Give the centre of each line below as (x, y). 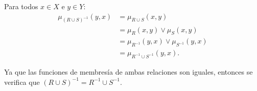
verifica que (22, 82)
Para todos (21, 6)
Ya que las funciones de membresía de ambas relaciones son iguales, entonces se (128, 71)
